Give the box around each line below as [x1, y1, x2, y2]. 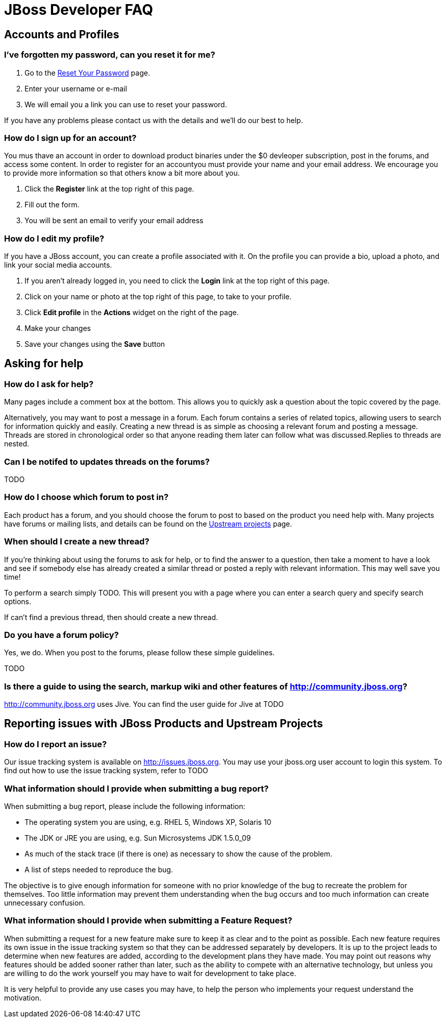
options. [4, 597, 32, 606]
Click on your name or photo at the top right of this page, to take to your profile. [24, 292, 292, 301]
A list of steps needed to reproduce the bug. [24, 865, 173, 874]
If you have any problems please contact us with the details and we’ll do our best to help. [4, 115, 303, 125]
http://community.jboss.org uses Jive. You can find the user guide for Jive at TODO [4, 700, 284, 709]
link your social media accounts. [4, 260, 112, 270]
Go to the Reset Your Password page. [24, 68, 150, 77]
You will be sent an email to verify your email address [24, 216, 204, 225]
